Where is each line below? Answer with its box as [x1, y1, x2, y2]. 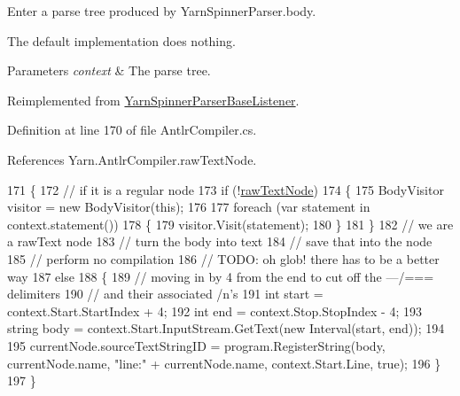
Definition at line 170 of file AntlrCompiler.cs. [7, 120, 257, 139]
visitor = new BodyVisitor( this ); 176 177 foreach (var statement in [7, 198, 370, 216]
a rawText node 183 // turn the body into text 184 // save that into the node [7, 232, 433, 251]
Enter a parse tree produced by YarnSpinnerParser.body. [7, 2, 316, 19]
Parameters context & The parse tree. [7, 61, 211, 80]
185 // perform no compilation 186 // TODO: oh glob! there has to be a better [7, 249, 440, 268]
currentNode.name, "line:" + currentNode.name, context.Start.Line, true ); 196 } [7, 353, 441, 372]
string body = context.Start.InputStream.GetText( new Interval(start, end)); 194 [7, 319, 445, 338]
